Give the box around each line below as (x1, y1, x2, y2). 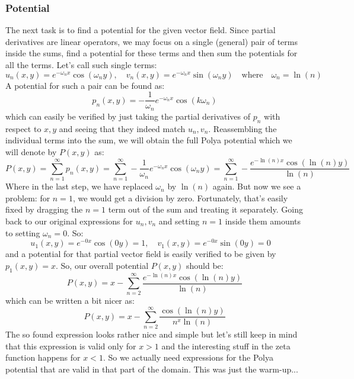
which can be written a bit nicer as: (5, 294, 135, 307)
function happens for (5, 351, 81, 364)
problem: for (5, 191, 50, 204)
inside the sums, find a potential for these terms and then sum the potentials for (5, 47, 298, 59)
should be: (186, 259, 224, 271)
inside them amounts (225, 214, 301, 227)
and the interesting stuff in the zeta (161, 339, 291, 352)
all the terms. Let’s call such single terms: (5, 59, 157, 70)
